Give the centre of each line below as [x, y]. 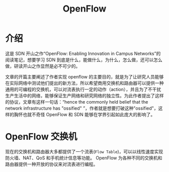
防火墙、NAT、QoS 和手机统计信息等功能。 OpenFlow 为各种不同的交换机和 [84, 158]
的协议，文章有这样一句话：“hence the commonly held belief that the [77, 102]
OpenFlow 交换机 [41, 137]
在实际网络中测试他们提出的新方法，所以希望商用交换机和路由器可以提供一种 [84, 83]
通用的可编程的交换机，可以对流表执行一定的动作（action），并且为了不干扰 [83, 89]
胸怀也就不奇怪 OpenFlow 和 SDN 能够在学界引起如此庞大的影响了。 [84, 114]
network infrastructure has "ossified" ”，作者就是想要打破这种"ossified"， [82, 108]
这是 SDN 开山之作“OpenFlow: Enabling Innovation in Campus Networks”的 [83, 53]
